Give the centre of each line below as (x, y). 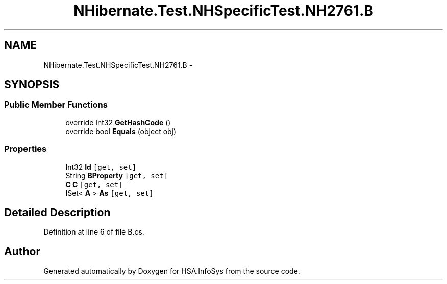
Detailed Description (57, 212)
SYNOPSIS (32, 85)
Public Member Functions (56, 105)
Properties (26, 149)
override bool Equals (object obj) (121, 131)
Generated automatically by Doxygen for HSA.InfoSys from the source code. (172, 271)
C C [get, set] (94, 184)
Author (22, 251)
